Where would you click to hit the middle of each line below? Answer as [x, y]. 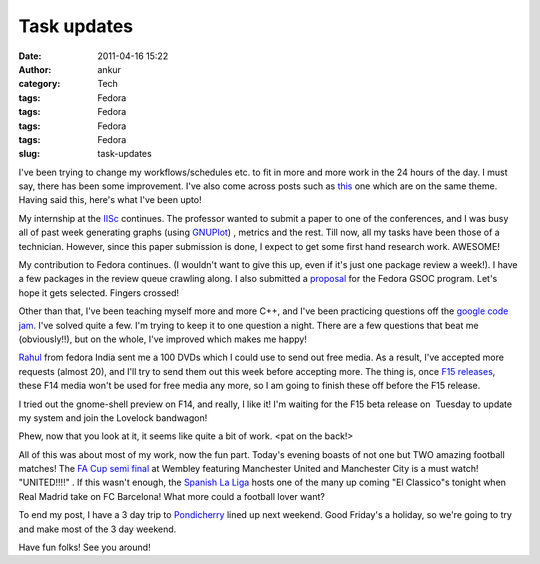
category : [39, 84]
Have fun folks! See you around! [84, 547]
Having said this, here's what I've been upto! [110, 200]
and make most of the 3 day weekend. [97, 529]
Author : [35, 69]
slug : [29, 154]
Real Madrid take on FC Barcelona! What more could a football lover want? [171, 496]
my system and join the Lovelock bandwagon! [113, 417]
